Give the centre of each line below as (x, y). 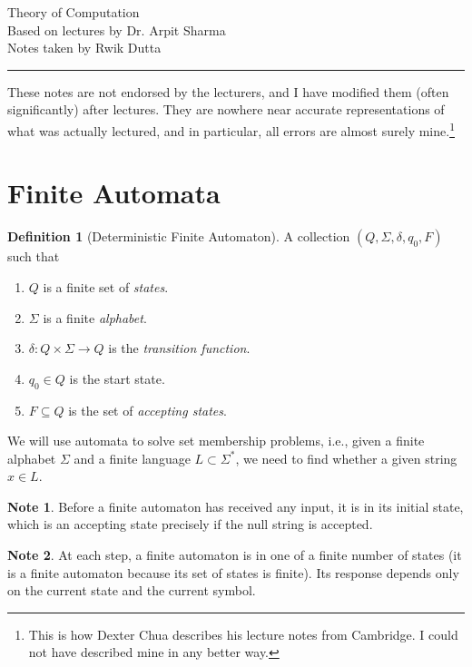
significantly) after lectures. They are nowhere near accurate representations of (226, 109)
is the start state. (117, 378)
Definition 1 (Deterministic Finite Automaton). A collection (179, 236)
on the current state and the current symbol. (132, 590)
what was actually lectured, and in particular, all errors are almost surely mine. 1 (231, 129)
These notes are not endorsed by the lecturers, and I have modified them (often (228, 91)
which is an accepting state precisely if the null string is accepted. (190, 524)
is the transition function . (179, 348)
